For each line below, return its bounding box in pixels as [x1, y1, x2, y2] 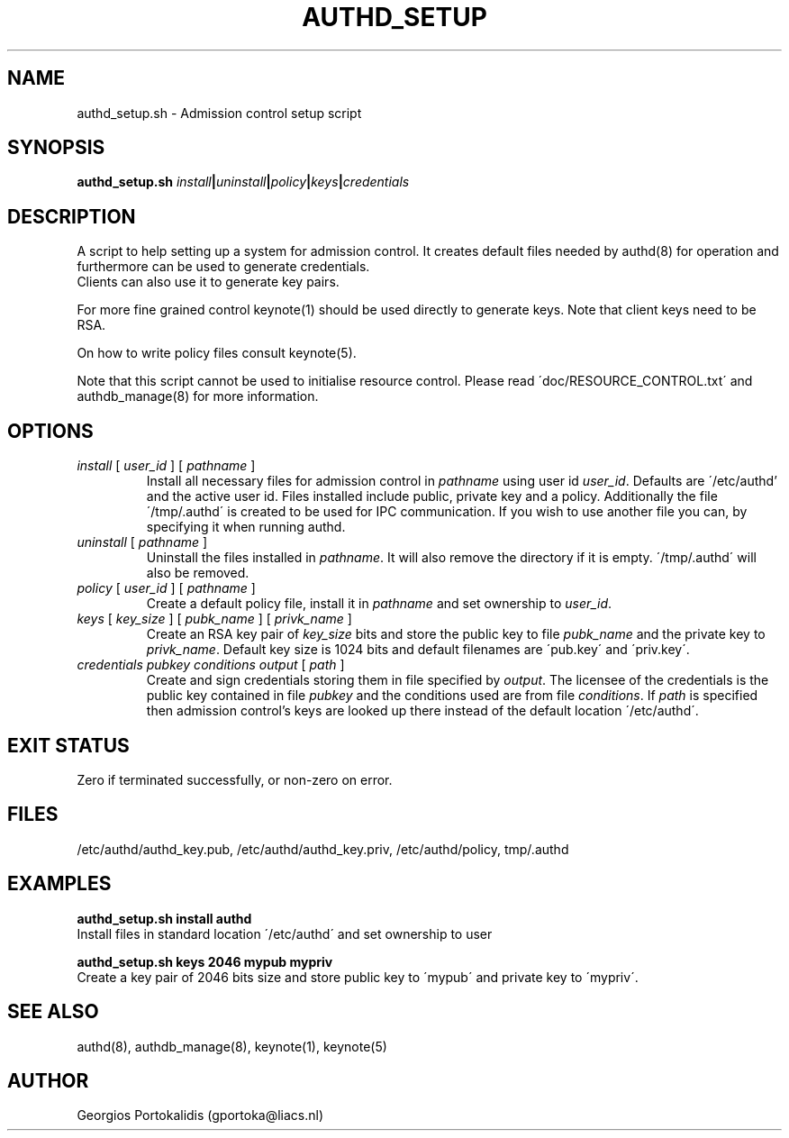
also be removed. [146, 565, 249, 581]
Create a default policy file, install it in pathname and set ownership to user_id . [146, 596, 612, 612]
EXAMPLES [7, 872, 112, 896]
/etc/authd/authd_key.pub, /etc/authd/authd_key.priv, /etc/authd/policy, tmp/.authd [77, 841, 569, 857]
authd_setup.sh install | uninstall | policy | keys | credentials [77, 174, 410, 190]
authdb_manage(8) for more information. [77, 388, 319, 405]
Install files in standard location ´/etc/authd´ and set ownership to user [77, 925, 493, 942]
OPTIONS [7, 419, 94, 442]
